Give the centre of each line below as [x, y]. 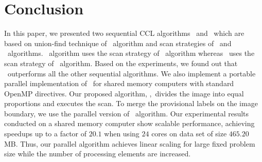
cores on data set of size [189, 134]
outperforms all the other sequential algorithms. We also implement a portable [132, 73]
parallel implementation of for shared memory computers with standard [119, 83]
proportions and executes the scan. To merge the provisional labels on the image [131, 103]
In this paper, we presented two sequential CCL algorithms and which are [124, 33]
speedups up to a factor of [46, 134]
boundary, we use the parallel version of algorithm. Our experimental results [127, 113]
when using [122, 134]
